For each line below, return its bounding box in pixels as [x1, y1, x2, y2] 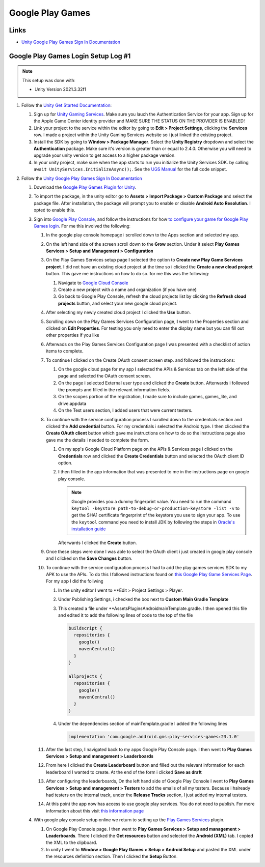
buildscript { [68, 626, 103, 631]
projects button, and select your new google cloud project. [58, 300, 178, 306]
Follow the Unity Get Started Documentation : [21, 102, 112, 108]
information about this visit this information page [46, 808, 144, 813]
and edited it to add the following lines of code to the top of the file [58, 612, 193, 618]
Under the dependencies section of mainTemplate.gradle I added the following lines [58, 721, 228, 726]
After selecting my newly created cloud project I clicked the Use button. [46, 310, 191, 316]
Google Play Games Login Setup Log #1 [9, 52, 131, 60]
